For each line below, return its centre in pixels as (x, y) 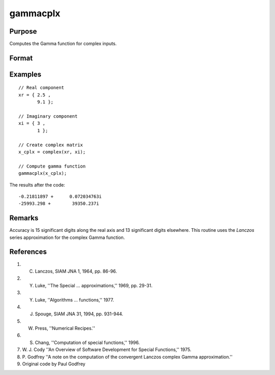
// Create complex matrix (51, 145)
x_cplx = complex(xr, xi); (52, 152)
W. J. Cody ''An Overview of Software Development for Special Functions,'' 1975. (107, 350)
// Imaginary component (48, 116)
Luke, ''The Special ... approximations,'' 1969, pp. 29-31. (94, 285)
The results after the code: (37, 185)
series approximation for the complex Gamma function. (67, 237)
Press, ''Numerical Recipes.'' (65, 328)
